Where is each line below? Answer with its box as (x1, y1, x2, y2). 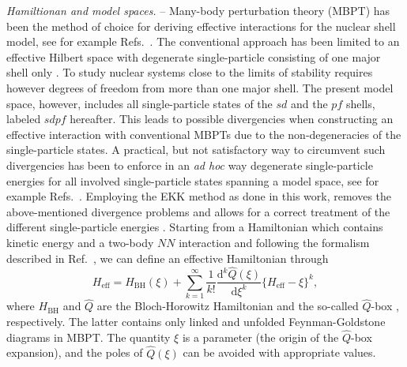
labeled (6, 110, 41, 127)
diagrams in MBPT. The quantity (6, 328, 171, 345)
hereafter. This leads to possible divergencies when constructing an (70, 110, 394, 127)
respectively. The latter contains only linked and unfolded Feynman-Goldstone (6, 313, 386, 329)
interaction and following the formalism (179, 234, 370, 250)
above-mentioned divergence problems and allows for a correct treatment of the (6, 203, 390, 219)
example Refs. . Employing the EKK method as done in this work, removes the (6, 188, 392, 204)
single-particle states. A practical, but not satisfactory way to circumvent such (6, 141, 386, 158)
